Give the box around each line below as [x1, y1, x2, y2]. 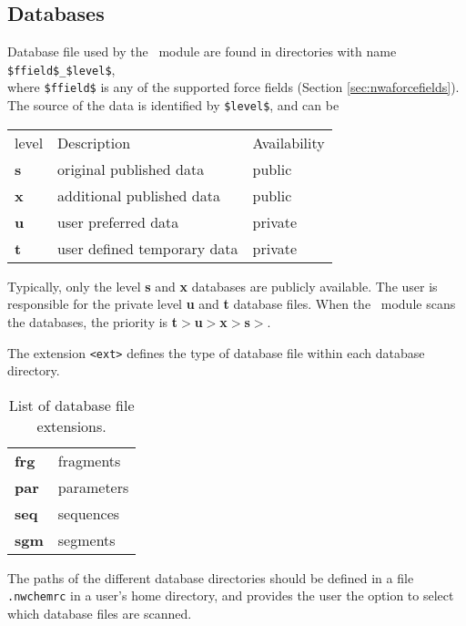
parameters [57, 476, 129, 498]
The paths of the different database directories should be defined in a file [7, 568, 414, 587]
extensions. [36, 415, 106, 436]
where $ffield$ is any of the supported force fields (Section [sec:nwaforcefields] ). [7, 77, 460, 97]
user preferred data [57, 210, 179, 232]
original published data [57, 158, 205, 180]
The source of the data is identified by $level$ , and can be [7, 96, 339, 115]
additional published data [57, 184, 220, 206]
